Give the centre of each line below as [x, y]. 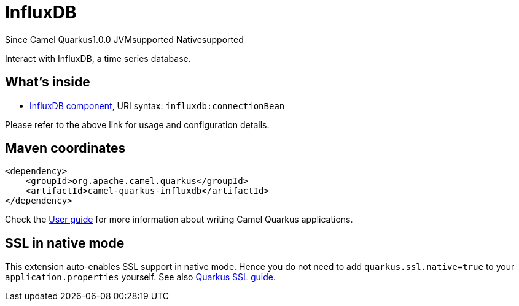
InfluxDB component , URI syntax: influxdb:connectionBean [157, 105]
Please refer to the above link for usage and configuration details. [137, 124]
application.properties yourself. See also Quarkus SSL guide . [140, 277]
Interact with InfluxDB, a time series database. [98, 58]
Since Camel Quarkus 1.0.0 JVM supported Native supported [124, 39]
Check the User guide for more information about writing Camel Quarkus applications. [179, 220]
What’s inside [48, 82]
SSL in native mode [65, 243]
